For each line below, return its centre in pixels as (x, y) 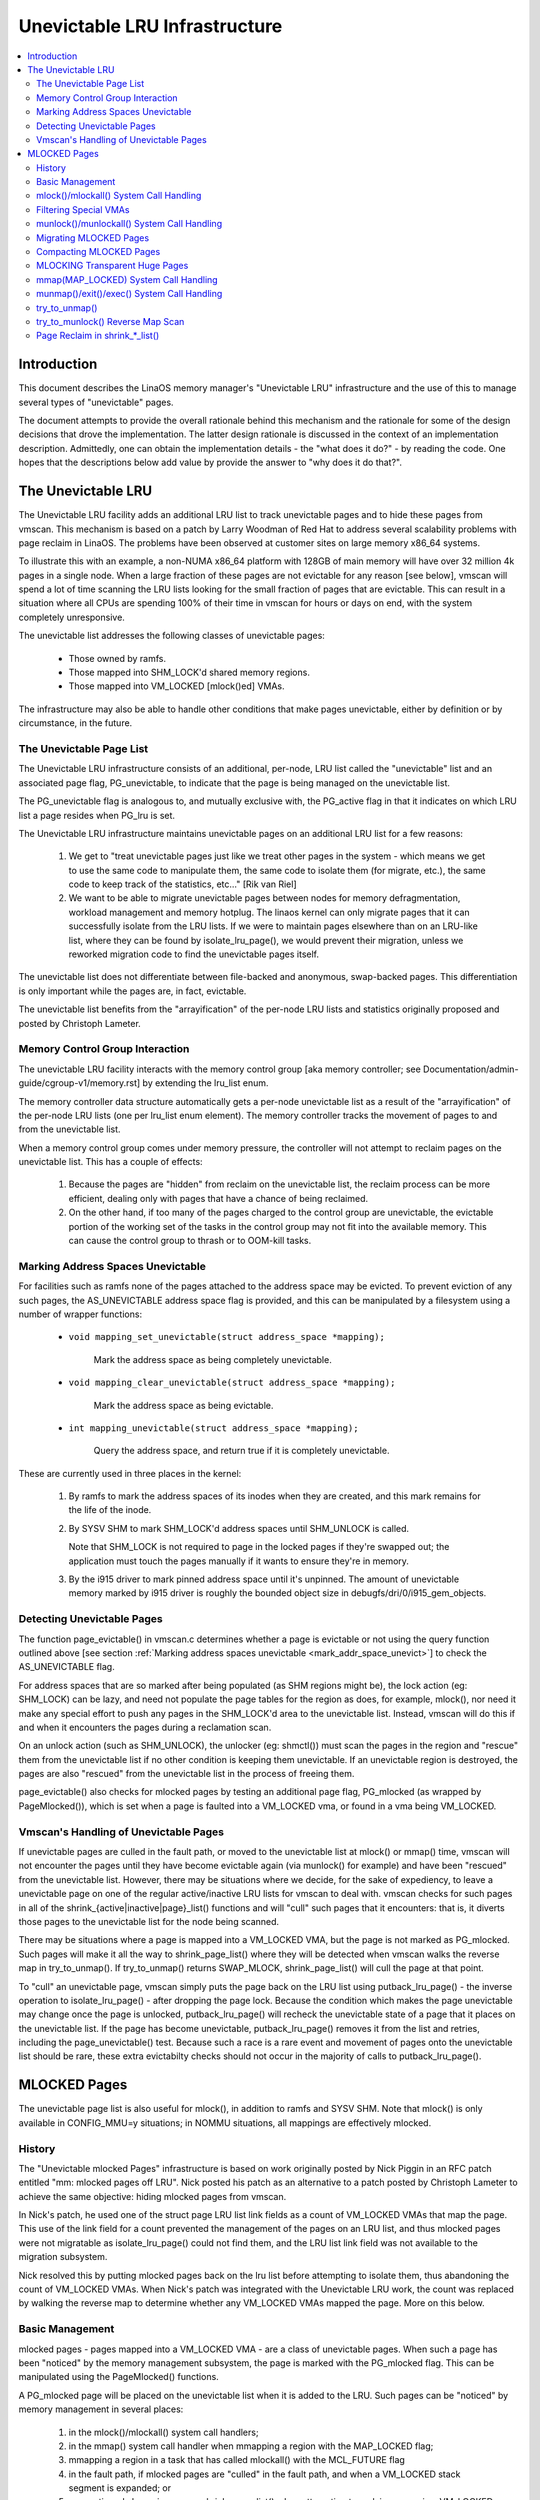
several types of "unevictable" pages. (96, 402)
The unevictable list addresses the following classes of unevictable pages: (171, 636)
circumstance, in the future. (75, 723)
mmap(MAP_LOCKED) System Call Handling (127, 279)
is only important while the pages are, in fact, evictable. (132, 991)
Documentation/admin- (471, 1069)
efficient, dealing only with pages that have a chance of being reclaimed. (218, 1198)
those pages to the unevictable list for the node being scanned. (149, 1921)
